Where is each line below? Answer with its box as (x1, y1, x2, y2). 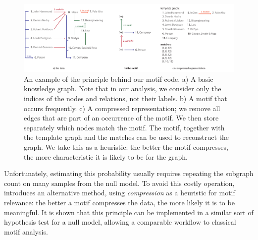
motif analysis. (4, 226, 48, 237)
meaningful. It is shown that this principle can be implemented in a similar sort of (4, 207, 254, 217)
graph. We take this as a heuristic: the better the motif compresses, (24, 141, 228, 152)
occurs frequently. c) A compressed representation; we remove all (24, 103, 220, 113)
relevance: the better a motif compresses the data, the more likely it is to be (4, 197, 235, 207)
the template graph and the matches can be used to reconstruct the (24, 132, 229, 142)
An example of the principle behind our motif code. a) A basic (24, 73, 213, 84)
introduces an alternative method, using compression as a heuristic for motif (4, 187, 235, 198)
